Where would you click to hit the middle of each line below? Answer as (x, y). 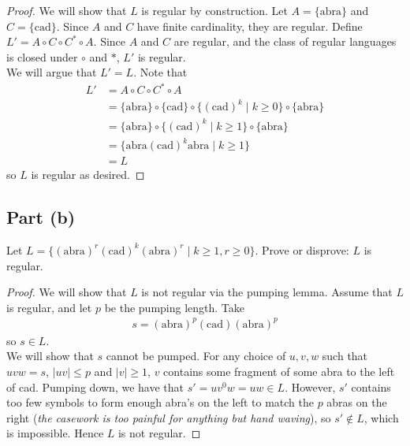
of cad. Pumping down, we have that (95, 387)
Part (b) (41, 217)
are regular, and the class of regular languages (285, 41)
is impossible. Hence (55, 433)
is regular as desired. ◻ (88, 175)
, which (381, 417)
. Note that (160, 72)
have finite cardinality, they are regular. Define (250, 26)
